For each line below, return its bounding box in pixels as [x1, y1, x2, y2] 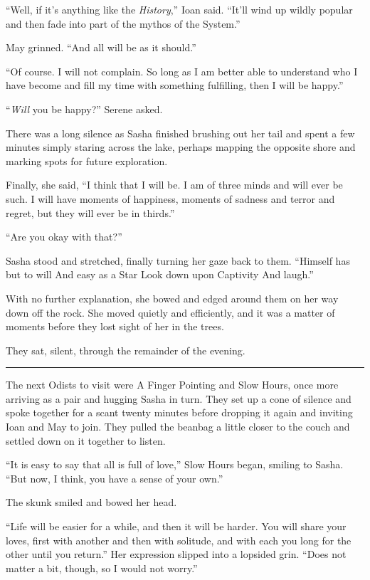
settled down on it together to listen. [6, 433, 166, 448]
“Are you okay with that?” [6, 229, 122, 244]
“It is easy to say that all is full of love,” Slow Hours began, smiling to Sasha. [6, 457, 344, 472]
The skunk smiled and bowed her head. [6, 495, 177, 510]
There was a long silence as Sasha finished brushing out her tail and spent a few [6, 125, 355, 140]
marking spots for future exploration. [6, 153, 168, 168]
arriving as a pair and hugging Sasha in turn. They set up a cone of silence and [6, 391, 351, 406]
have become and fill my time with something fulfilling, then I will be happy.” [6, 78, 344, 93]
